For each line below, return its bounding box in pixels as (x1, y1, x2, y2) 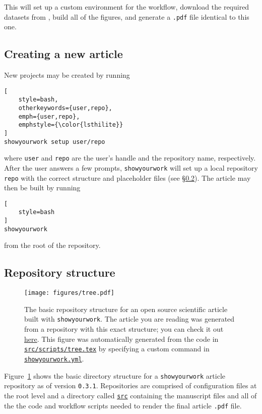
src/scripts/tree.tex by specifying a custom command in (24, 343, 210, 354)
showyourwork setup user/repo (4, 138, 105, 145)
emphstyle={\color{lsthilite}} (18, 121, 123, 129)
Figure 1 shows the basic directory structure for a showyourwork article (4, 370, 226, 381)
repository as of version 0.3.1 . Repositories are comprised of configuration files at (4, 380, 257, 391)
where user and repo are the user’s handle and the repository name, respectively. (4, 152, 256, 163)
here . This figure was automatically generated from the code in (24, 333, 219, 344)
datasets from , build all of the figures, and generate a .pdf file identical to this (4, 11, 249, 22)
